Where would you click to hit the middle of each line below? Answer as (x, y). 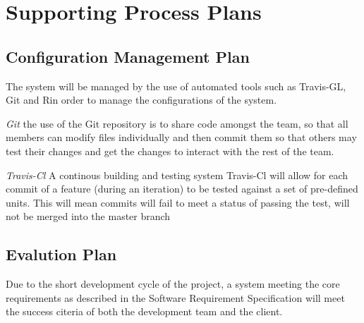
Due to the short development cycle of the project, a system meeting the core (173, 284)
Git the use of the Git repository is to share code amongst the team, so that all (177, 123)
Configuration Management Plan (128, 56)
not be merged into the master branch (88, 216)
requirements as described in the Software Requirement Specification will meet (175, 297)
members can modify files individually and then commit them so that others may (181, 137)
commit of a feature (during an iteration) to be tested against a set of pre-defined (182, 189)
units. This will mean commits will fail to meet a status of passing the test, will (178, 202)
